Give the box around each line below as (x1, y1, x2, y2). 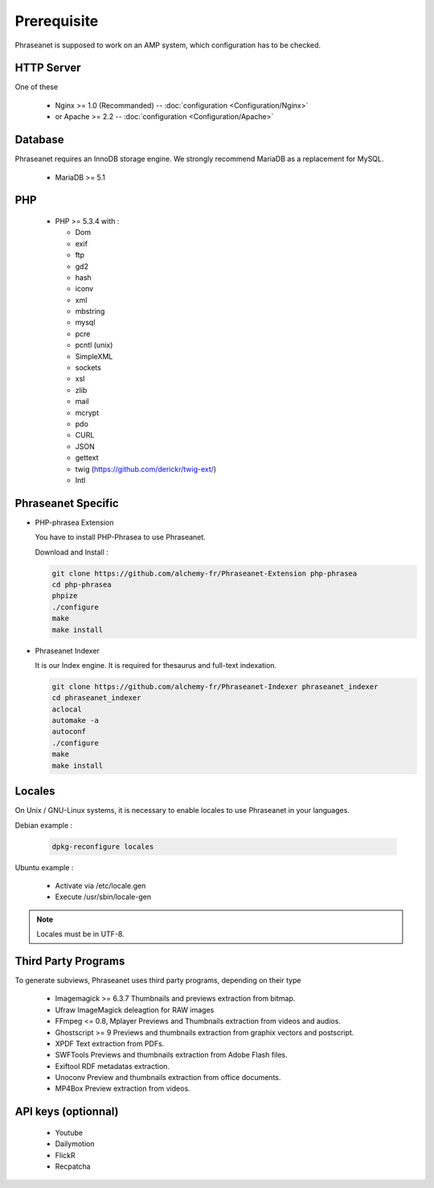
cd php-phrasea (51, 580, 112, 589)
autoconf (51, 727, 87, 736)
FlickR (55, 1150, 76, 1160)
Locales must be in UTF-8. (36, 930, 125, 939)
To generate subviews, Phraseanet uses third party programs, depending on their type (14, 975, 301, 985)
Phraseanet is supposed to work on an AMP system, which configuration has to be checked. (14, 40, 321, 50)
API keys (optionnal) (14, 1105, 119, 1119)
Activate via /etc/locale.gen (55, 881, 146, 890)
